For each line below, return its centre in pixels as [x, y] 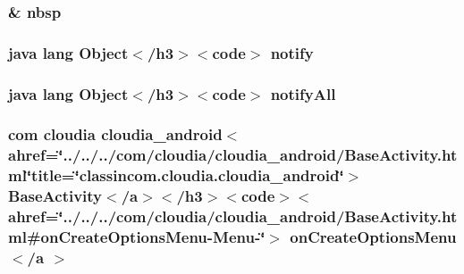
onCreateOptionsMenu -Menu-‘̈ [153, 237]
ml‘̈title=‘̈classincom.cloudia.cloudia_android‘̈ [176, 175]
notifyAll [303, 93]
